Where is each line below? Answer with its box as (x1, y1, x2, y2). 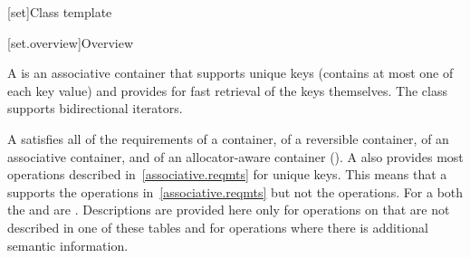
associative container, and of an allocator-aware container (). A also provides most (7, 147, 464, 166)
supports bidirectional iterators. (7, 99, 183, 118)
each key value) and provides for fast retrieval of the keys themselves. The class (7, 81, 447, 100)
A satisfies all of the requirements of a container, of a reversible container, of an (7, 129, 449, 148)
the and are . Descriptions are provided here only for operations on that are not (7, 200, 450, 219)
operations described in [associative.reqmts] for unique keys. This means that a (7, 165, 447, 184)
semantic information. (7, 235, 129, 254)
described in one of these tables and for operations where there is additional (7, 217, 428, 236)
